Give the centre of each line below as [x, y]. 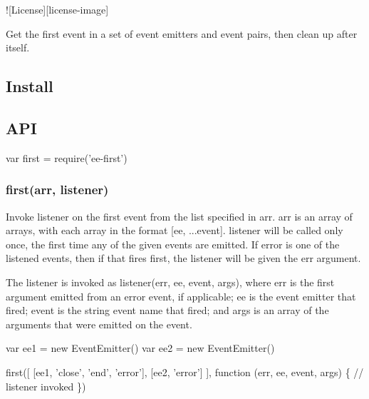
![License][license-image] [57, 9]
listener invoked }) [46, 386]
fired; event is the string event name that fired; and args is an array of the [167, 310]
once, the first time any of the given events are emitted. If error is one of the [173, 244]
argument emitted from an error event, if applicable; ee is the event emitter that [181, 296]
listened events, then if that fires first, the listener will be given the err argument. [183, 258]
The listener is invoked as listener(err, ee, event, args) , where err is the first [170, 282]
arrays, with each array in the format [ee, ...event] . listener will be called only [175, 230]
